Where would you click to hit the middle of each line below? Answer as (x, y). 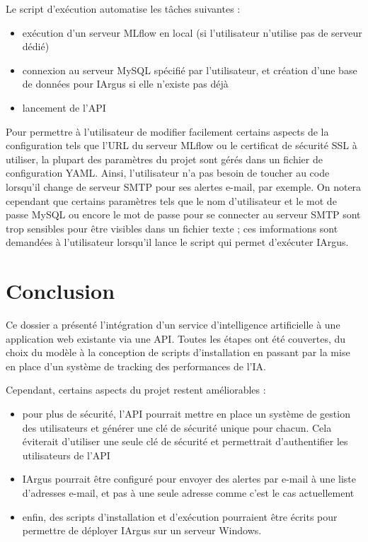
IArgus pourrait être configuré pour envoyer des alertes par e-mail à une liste (189, 479)
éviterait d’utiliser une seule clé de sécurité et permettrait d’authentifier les (185, 441)
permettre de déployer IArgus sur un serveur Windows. (142, 530)
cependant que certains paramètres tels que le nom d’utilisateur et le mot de (171, 200)
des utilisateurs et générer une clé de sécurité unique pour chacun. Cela (177, 427)
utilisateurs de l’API (66, 455)
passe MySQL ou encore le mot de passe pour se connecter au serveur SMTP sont (183, 214)
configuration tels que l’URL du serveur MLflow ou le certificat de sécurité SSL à (182, 145)
